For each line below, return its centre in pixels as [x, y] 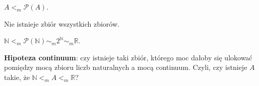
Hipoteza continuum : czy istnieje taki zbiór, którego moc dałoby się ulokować [128, 57]
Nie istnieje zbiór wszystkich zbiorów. [62, 23]
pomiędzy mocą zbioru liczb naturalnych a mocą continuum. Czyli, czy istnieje [126, 67]
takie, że [17, 77]
